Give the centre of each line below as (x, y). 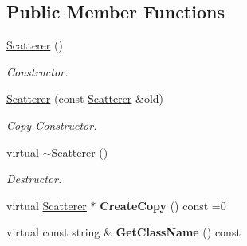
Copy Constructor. (52, 125)
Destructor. (34, 179)
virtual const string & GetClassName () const (123, 232)
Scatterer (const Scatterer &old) (85, 98)
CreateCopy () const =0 (163, 205)
